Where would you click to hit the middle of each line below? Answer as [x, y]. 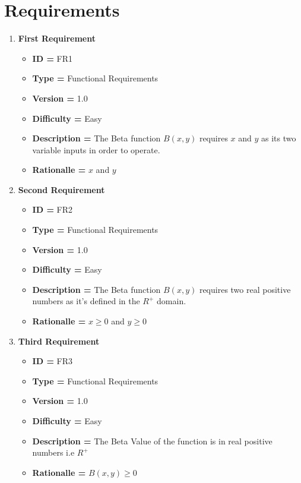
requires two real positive [245, 289]
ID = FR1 [53, 58]
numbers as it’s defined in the [86, 301]
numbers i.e [53, 452]
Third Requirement [59, 341]
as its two [279, 138]
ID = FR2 [53, 209]
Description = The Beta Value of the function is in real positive [152, 441]
